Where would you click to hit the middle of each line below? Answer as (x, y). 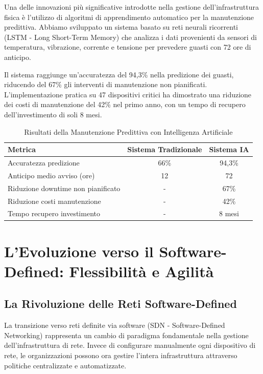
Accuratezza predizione (44, 162)
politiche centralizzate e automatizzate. (65, 365)
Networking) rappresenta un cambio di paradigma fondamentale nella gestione (126, 335)
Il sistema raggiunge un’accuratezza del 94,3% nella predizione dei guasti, (119, 74)
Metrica (22, 149)
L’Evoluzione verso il (79, 251)
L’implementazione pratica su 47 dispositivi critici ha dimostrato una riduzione (128, 94)
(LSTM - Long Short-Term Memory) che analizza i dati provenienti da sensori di (131, 37)
